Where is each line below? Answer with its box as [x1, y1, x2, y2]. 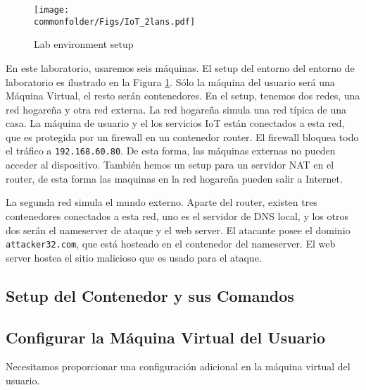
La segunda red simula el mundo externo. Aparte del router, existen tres [6, 195, 317, 209]
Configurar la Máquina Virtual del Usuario [6, 326, 326, 348]
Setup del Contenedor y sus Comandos [6, 284, 294, 306]
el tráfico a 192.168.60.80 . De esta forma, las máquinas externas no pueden [6, 143, 336, 158]
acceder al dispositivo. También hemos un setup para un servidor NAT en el [6, 157, 334, 172]
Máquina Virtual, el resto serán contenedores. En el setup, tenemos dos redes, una [6, 88, 360, 103]
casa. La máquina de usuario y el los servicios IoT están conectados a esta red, [6, 116, 345, 130]
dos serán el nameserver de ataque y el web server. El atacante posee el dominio [6, 222, 351, 237]
